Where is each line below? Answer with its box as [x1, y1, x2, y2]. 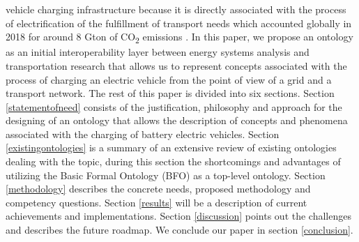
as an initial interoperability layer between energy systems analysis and [6, 45, 310, 59]
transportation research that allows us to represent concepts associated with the [6, 58, 347, 73]
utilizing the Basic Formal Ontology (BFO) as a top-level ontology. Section [6, 167, 326, 182]
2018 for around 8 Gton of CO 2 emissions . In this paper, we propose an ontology [6, 29, 353, 45]
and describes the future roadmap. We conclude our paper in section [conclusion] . [6, 222, 353, 237]
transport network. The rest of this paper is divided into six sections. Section [6, 86, 335, 100]
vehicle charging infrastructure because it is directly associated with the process [6, 2, 346, 16]
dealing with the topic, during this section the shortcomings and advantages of [6, 154, 341, 169]
